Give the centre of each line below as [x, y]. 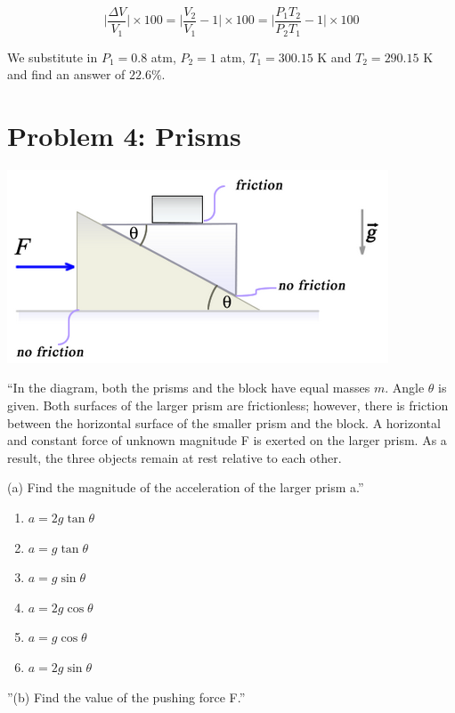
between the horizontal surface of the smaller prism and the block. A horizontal [224, 422]
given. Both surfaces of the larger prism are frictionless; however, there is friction [228, 405]
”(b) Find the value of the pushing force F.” [126, 697]
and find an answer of [66, 74]
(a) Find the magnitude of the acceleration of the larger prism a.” [186, 487]
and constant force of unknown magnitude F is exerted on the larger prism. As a [227, 440]
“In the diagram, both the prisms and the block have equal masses [189, 388]
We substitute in [53, 57]
